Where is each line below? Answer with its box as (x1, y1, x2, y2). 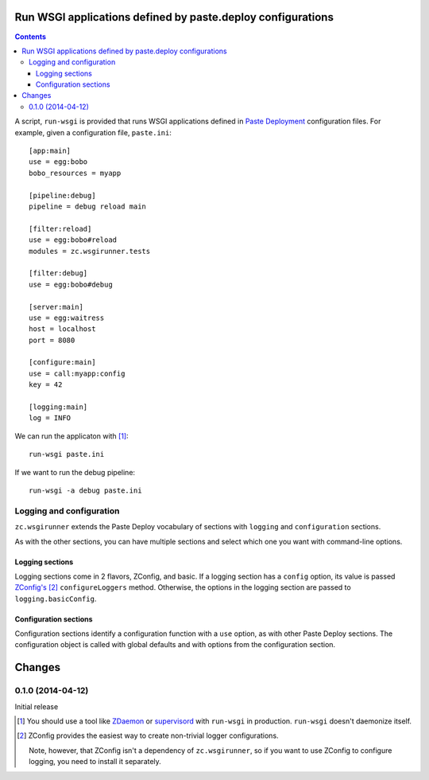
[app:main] (29, 146, 71, 155)
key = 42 (29, 380, 63, 389)
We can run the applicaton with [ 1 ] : (14, 431, 129, 441)
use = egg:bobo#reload (29, 236, 118, 244)
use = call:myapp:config (29, 369, 126, 378)
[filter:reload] (29, 224, 92, 233)
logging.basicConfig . (14, 594, 97, 603)
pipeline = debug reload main (29, 201, 147, 211)
